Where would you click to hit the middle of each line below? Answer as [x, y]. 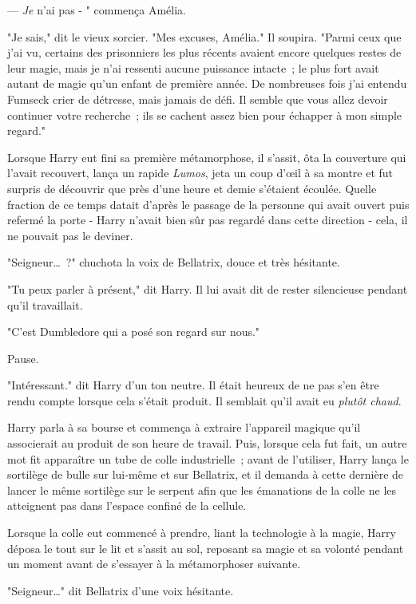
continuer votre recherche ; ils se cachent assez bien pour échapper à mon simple [205, 114]
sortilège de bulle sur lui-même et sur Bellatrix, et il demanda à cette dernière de [206, 474]
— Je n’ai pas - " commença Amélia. [97, 10]
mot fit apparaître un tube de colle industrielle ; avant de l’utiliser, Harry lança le [208, 458]
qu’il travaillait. [45, 304]
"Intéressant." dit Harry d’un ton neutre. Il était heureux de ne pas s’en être [193, 385]
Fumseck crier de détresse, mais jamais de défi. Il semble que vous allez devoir [198, 99]
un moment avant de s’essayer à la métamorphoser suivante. [154, 564]
